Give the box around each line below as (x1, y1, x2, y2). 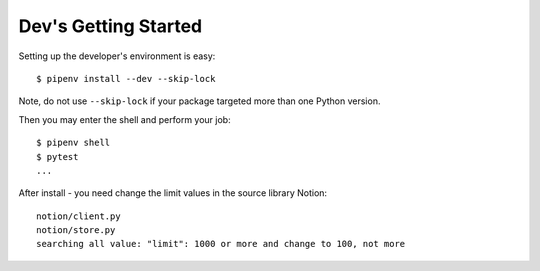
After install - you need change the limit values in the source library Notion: (18, 187, 328, 199)
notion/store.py (36, 225, 116, 236)
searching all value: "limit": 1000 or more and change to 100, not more (36, 238, 406, 250)
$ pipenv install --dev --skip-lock (36, 73, 216, 84)
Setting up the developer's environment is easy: (18, 50, 216, 62)
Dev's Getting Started (18, 15, 203, 37)
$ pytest (36, 151, 79, 162)
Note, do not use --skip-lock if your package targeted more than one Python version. (18, 95, 381, 107)
